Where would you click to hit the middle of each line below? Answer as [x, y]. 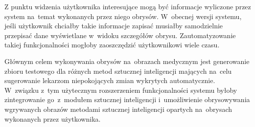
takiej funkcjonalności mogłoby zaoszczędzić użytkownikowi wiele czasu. [112, 45]
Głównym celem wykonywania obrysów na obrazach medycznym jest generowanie [127, 61]
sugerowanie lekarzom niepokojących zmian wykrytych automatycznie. [110, 80]
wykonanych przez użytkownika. [53, 118]
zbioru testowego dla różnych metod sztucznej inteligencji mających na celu [118, 71]
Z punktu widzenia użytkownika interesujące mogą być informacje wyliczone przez [128, 6]
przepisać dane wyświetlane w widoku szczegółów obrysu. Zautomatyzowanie [120, 35]
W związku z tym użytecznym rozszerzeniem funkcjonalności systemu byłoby [121, 90]
